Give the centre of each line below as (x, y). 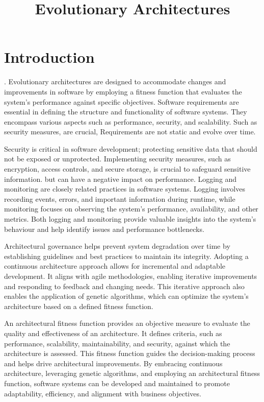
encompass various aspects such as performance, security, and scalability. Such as (131, 121)
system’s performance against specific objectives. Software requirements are (122, 101)
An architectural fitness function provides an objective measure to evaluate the (127, 323)
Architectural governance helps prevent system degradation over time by (117, 246)
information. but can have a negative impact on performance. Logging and (121, 179)
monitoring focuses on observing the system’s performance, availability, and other (131, 209)
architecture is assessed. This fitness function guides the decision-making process (130, 353)
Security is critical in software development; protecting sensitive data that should (131, 148)
